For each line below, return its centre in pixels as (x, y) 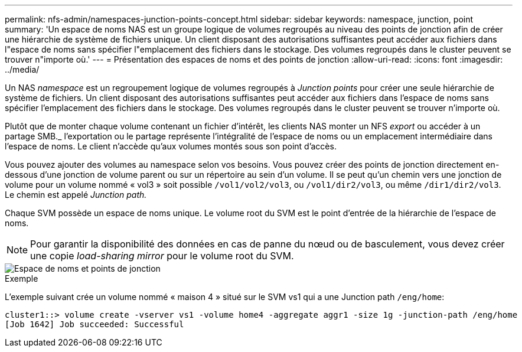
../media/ (22, 69)
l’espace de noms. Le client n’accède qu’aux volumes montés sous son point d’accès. (171, 146)
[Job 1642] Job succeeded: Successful (94, 324)
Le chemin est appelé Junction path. (76, 195)
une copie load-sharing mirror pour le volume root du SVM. (162, 256)
